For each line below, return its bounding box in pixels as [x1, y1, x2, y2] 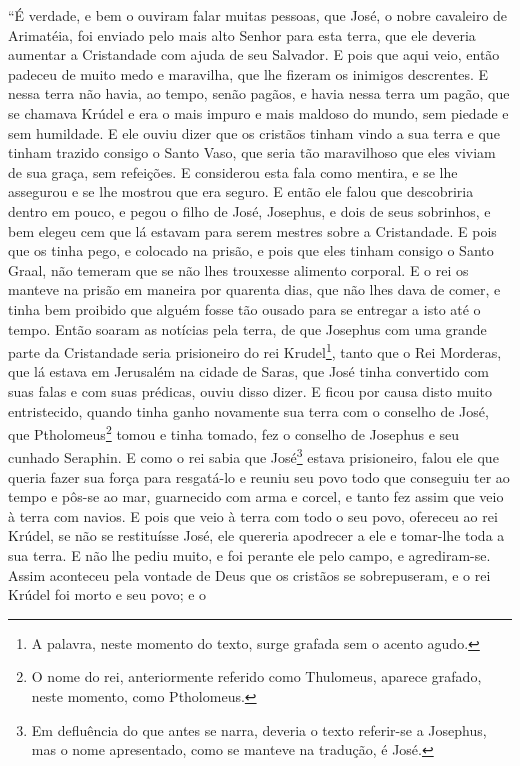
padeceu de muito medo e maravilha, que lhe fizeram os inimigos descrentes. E [8, 63, 489, 84]
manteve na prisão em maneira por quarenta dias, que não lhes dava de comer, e [8, 279, 501, 300]
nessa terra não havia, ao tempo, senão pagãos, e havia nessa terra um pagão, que [8, 83, 510, 104]
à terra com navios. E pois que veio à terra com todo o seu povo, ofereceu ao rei [8, 505, 498, 526]
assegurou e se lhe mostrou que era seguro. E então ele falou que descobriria [8, 181, 474, 202]
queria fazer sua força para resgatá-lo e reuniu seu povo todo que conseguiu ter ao [8, 466, 510, 487]
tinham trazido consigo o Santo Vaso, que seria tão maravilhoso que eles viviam [8, 142, 496, 163]
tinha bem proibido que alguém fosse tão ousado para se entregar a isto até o [8, 298, 481, 319]
